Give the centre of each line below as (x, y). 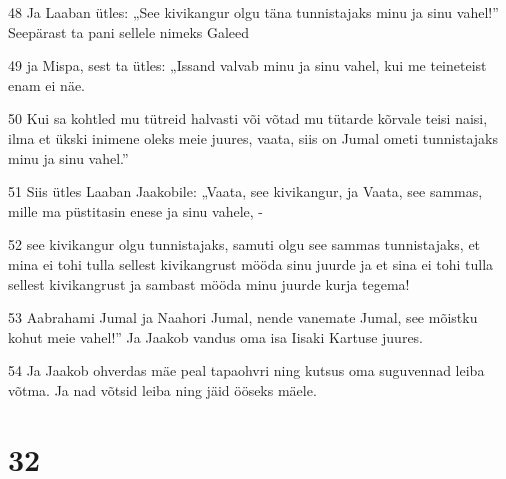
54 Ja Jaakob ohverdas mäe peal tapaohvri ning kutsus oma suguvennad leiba (246, 370)
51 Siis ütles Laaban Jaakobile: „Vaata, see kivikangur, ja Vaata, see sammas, (245, 191)
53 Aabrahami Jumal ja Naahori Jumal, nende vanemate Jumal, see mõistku (243, 317)
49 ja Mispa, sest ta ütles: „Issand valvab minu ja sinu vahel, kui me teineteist (247, 65)
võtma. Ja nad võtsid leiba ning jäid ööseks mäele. (162, 389)
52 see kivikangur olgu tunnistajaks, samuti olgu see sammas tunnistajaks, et (244, 244)
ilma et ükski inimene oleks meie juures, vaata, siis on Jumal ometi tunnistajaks (253, 137)
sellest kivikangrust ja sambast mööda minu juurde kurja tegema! (209, 283)
